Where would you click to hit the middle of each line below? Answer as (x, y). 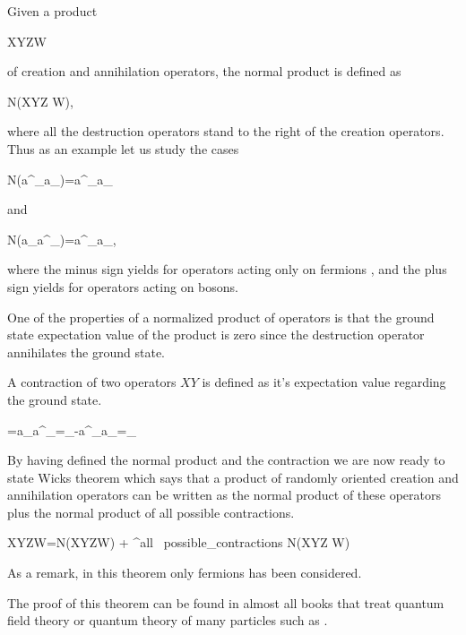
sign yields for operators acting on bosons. (123, 286)
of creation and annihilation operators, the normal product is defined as (204, 71)
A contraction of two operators (92, 382)
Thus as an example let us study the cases (123, 148)
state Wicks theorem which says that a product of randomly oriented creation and (233, 477)
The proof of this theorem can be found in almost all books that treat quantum (226, 602)
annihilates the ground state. (86, 352)
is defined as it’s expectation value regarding (324, 382)
